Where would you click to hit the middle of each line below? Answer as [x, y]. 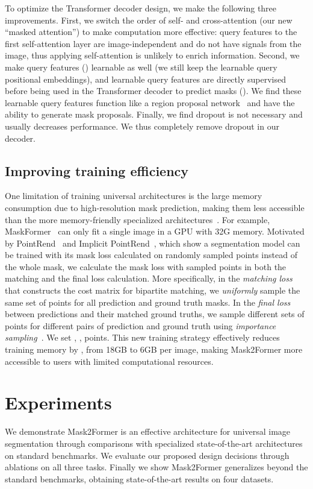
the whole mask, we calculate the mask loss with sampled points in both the [146, 266]
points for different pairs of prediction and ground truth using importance [141, 325]
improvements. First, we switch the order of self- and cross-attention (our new [149, 20]
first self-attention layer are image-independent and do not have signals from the [153, 43]
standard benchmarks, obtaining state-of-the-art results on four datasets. [139, 478]
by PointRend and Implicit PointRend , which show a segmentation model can [153, 243]
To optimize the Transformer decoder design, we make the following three [141, 8]
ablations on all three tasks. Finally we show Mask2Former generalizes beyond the [156, 467]
